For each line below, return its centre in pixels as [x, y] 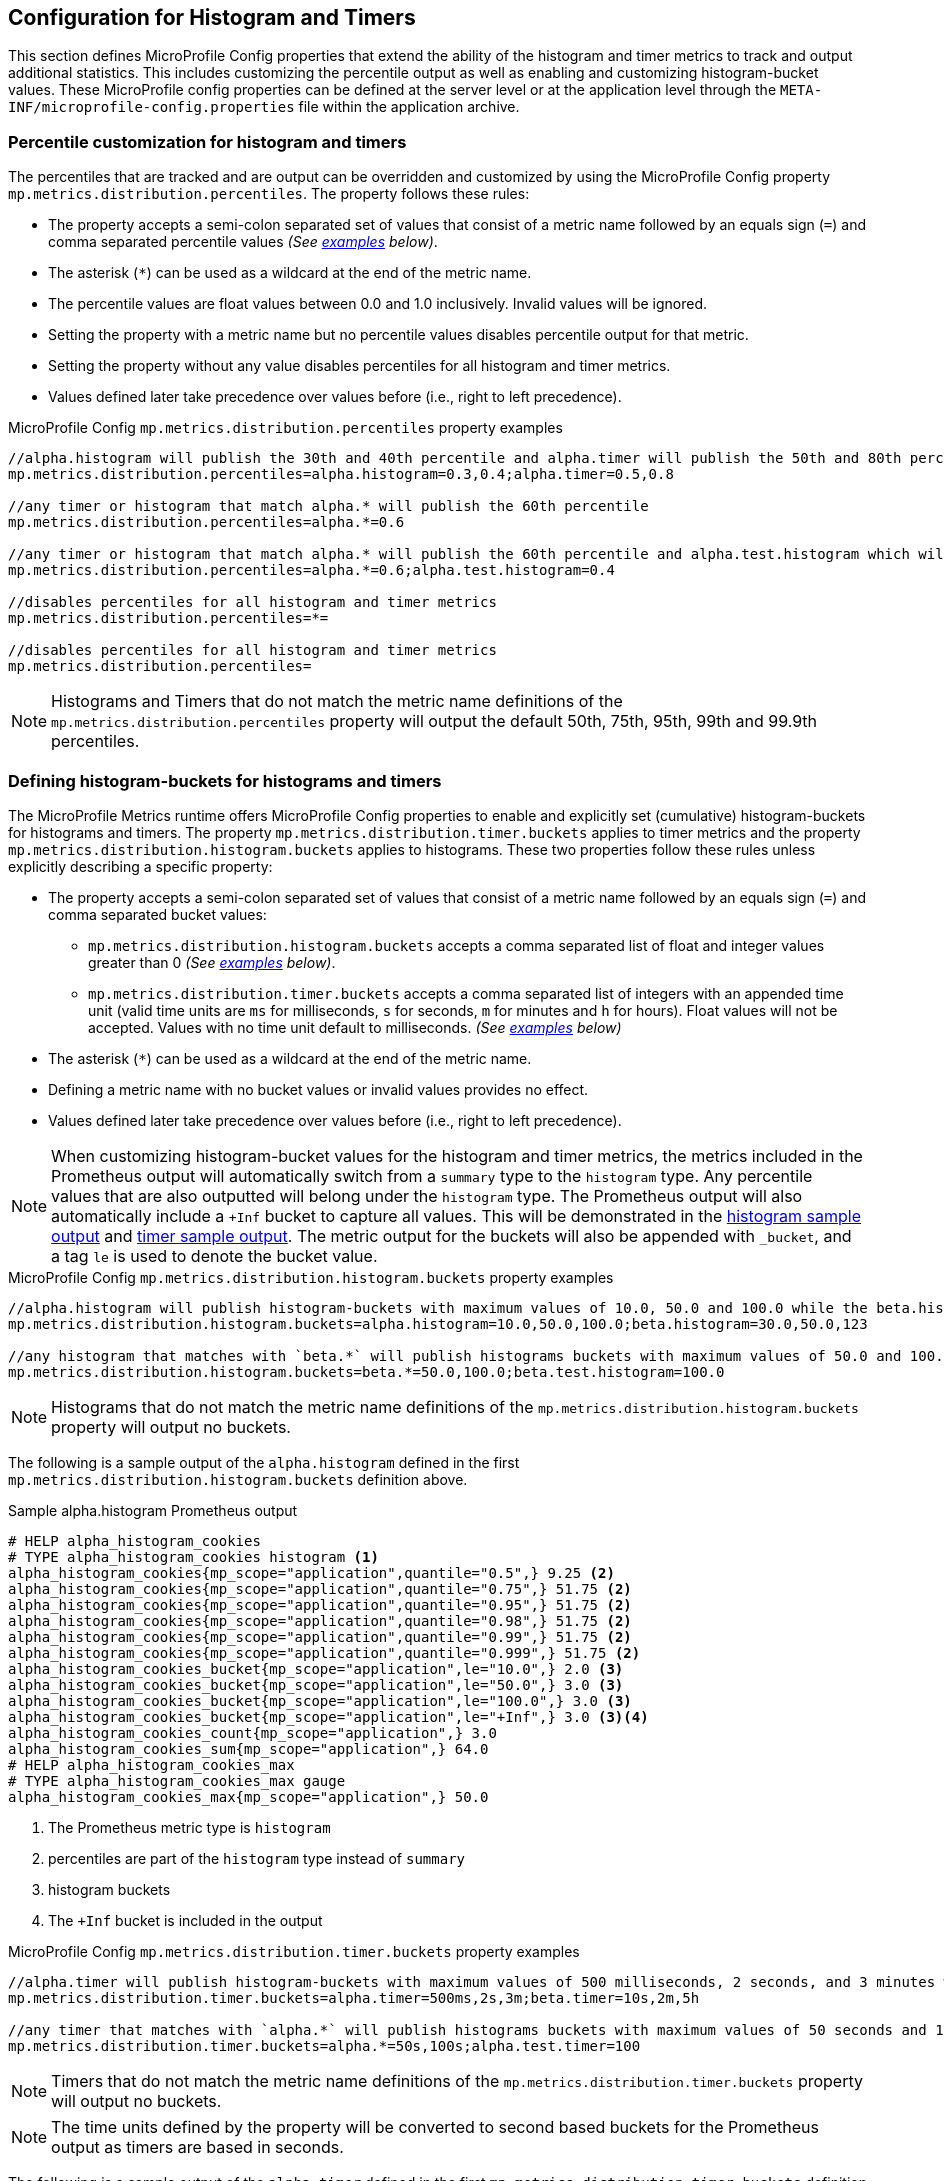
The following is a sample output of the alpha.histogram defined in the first [264, 1462]
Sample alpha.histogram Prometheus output [153, 1510]
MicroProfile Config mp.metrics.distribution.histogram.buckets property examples [311, 1277]
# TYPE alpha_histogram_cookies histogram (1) [193, 1556]
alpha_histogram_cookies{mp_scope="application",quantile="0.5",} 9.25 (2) [311, 1572]
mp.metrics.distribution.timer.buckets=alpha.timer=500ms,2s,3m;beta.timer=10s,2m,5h [354, 1997]
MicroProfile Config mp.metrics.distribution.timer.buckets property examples [294, 1951]
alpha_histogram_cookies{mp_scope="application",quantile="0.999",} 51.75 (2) [324, 1652]
